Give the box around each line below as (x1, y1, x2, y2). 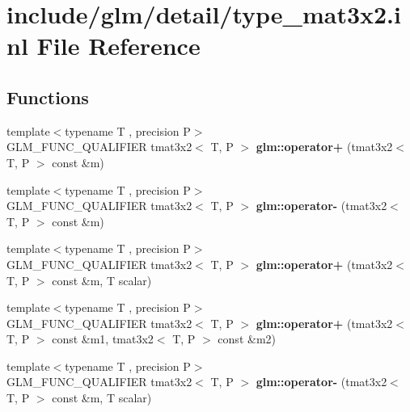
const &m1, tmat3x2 (52, 330, 154, 347)
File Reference (36, 29, 201, 62)
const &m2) (218, 330, 276, 347)
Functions (6, 84, 89, 109)
